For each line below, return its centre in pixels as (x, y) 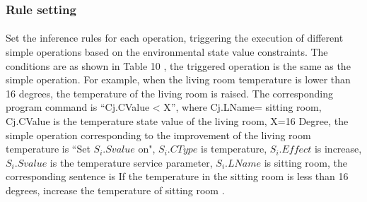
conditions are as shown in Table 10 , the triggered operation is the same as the (178, 65)
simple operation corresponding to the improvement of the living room (158, 135)
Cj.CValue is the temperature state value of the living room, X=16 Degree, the (177, 121)
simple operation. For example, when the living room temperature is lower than (178, 79)
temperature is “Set (48, 149)
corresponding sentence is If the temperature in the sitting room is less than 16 (177, 176)
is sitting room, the (305, 162)
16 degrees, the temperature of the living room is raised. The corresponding (169, 93)
